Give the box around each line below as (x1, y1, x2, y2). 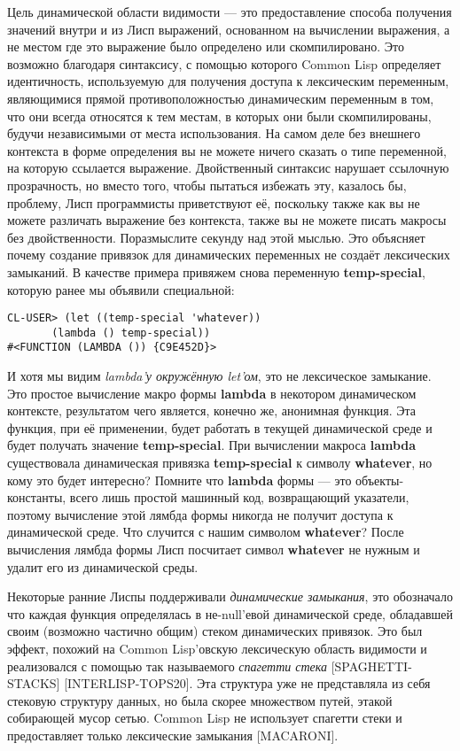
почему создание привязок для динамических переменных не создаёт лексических (7, 245, 450, 264)
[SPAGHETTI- (331, 656, 412, 675)
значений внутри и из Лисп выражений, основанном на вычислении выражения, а (7, 19, 450, 38)
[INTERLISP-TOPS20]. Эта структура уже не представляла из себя (64, 674, 431, 693)
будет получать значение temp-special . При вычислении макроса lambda (7, 436, 417, 454)
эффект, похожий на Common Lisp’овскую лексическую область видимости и (7, 639, 427, 657)
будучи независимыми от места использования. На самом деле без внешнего (7, 124, 421, 143)
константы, (7, 488, 66, 507)
